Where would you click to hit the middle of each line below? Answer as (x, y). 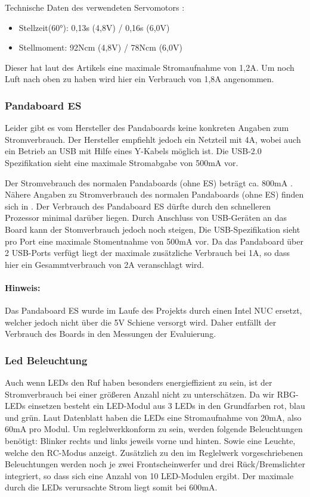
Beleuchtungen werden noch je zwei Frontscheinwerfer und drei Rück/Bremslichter (155, 464)
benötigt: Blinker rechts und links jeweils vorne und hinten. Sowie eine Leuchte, (150, 441)
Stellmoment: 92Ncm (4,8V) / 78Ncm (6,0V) (100, 47)
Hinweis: (23, 287)
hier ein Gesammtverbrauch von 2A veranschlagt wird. (105, 264)
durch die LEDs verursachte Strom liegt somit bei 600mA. (111, 487)
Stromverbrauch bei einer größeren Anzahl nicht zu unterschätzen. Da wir (140, 394)
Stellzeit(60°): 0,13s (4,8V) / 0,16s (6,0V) (94, 27)
